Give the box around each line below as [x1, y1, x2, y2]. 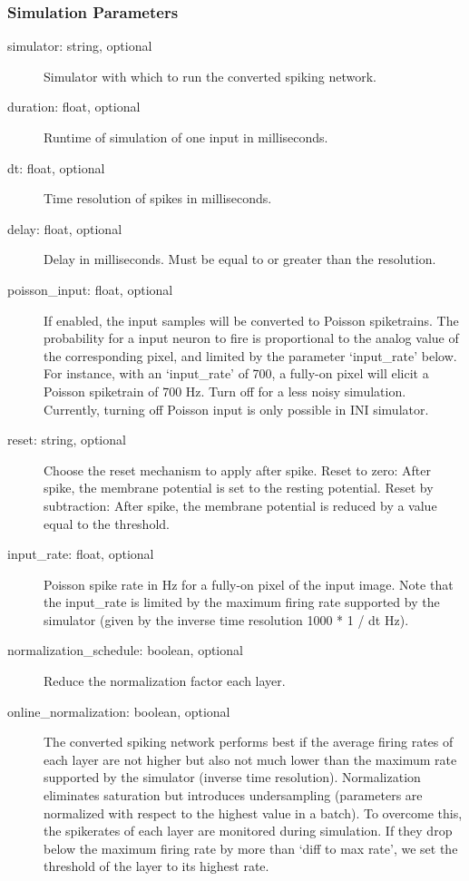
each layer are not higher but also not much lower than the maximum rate [44, 749, 457, 768]
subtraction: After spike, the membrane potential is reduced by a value [44, 495, 437, 514]
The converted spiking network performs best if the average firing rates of [44, 732, 454, 751]
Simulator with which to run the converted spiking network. [44, 66, 376, 85]
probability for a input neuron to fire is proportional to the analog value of [44, 328, 459, 348]
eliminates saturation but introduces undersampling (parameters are [44, 786, 423, 805]
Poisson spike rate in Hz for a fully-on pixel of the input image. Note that [44, 574, 454, 593]
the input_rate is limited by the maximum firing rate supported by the [44, 592, 440, 612]
